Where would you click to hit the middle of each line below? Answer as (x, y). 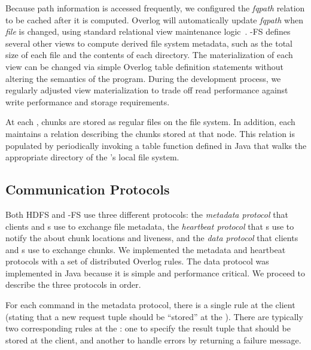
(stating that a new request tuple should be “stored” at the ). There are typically (154, 316)
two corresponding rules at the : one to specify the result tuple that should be (148, 328)
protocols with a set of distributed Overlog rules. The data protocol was (137, 261)
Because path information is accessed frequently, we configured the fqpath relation (155, 8)
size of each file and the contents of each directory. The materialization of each (149, 55)
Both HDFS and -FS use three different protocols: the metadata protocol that (147, 214)
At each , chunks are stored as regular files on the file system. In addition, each (150, 122)
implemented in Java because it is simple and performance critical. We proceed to (155, 273)
